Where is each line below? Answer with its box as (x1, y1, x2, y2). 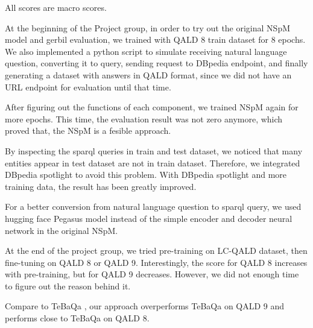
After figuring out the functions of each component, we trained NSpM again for (5, 101, 299, 113)
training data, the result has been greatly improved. (5, 180, 197, 192)
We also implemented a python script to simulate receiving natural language (5, 45, 287, 57)
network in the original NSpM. (5, 224, 118, 236)
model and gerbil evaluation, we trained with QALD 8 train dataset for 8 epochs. (5, 33, 306, 46)
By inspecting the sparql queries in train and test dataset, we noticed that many (5, 144, 303, 157)
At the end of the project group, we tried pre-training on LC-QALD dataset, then (5, 244, 308, 257)
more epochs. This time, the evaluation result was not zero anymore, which (5, 112, 283, 125)
